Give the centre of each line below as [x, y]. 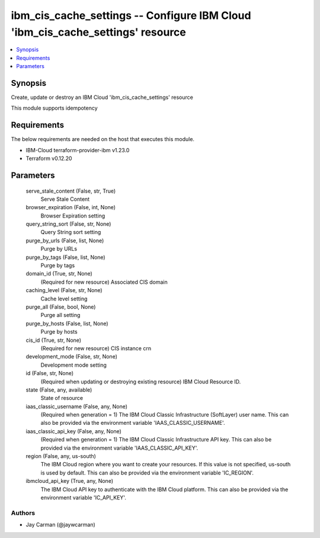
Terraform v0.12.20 [49, 158]
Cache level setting [64, 299]
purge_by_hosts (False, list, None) [67, 324]
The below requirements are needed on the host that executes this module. [103, 139]
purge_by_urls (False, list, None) [65, 241]
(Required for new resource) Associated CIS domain [104, 282]
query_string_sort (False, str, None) [68, 224]
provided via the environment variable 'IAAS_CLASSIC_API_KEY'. [119, 448]
